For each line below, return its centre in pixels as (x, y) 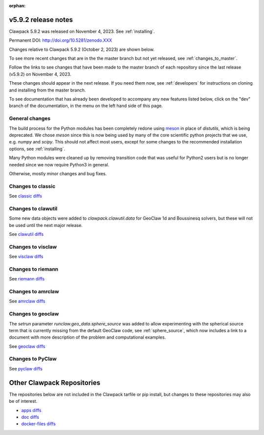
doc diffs (30, 417)
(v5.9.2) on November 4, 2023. (40, 74)
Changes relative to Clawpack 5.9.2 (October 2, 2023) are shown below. (82, 49)
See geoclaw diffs (27, 346)
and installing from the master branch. (47, 90)
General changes (30, 118)
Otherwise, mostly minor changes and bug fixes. (58, 173)
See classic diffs (26, 196)
